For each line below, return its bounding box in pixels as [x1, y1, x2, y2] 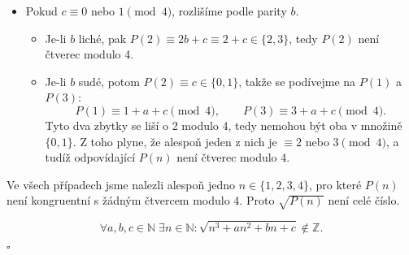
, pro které [308, 175, 362, 192]
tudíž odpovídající [45, 149, 136, 166]
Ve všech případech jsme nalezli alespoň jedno [7, 175, 236, 192]
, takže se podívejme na [238, 72, 356, 89]
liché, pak [78, 29, 127, 46]
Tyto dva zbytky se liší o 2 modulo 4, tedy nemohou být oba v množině [45, 116, 402, 133]
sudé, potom [78, 72, 140, 89]
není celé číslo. [328, 192, 400, 209]
